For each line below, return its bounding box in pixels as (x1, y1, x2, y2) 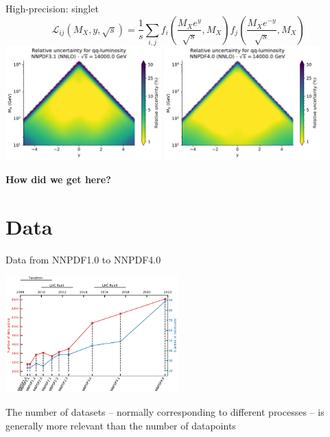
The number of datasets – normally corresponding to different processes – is (5, 405, 325, 419)
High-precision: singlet (5, 1, 99, 15)
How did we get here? (5, 172, 111, 186)
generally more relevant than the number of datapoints (5, 418, 236, 432)
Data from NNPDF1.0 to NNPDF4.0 (5, 252, 161, 266)
